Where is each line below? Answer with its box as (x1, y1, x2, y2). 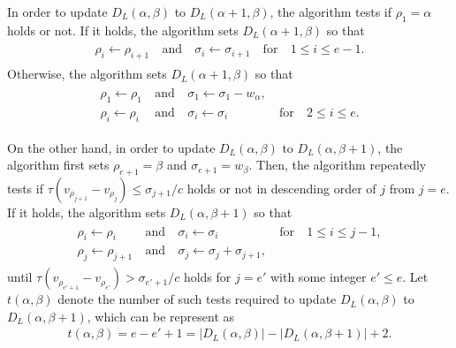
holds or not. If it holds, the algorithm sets (7, 20, 239, 39)
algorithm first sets (7, 155, 110, 174)
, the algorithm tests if (270, 3, 392, 20)
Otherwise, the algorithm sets (7, 64, 167, 83)
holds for (183, 268, 232, 286)
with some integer (270, 268, 367, 286)
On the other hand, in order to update (7, 138, 216, 156)
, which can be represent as (87, 306, 235, 325)
